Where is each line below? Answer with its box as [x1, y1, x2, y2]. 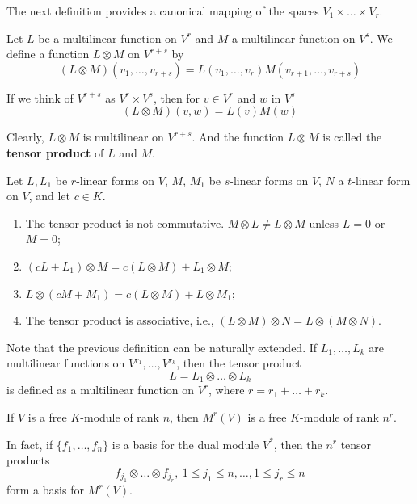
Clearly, [6, 128, 44, 145]
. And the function [192, 128, 284, 145]
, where [208, 381, 245, 398]
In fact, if [6, 435, 53, 452]
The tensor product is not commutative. [25, 214, 225, 231]
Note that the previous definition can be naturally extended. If [6, 338, 318, 355]
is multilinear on [82, 128, 164, 145]
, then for [153, 89, 200, 106]
